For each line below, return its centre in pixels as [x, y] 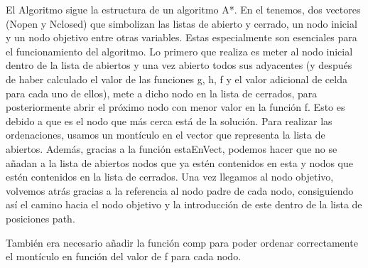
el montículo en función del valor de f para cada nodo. [124, 256]
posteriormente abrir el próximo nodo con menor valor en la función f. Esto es [175, 107]
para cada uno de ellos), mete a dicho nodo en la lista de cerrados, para [162, 93]
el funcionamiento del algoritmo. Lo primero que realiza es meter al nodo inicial [179, 51]
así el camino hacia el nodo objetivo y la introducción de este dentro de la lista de [184, 204]
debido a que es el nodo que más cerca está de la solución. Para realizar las [169, 120]
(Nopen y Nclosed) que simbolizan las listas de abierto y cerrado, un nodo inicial [182, 23]
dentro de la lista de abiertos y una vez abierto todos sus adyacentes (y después [179, 65]
